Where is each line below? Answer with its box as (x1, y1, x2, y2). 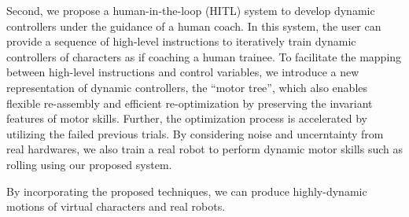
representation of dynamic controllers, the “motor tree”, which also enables (6, 79, 368, 95)
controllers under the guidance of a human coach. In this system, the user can (6, 17, 381, 34)
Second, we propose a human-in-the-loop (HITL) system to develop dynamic (6, 2, 375, 18)
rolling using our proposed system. (6, 156, 172, 172)
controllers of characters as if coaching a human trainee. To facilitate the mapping (6, 48, 402, 64)
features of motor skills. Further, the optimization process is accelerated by (6, 110, 367, 127)
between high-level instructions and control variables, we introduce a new (6, 64, 359, 80)
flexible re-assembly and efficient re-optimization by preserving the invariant (6, 94, 373, 111)
